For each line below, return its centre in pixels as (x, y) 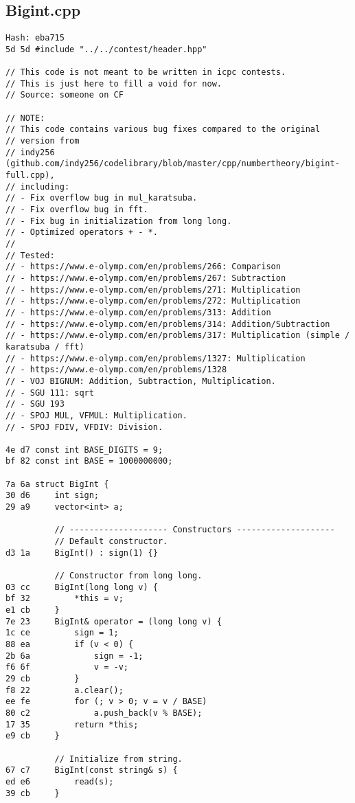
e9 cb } (33, 736)
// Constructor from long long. (128, 576)
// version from (43, 141)
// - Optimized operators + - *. (82, 233)
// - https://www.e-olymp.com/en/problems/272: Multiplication (153, 301)
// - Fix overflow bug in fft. (77, 210)
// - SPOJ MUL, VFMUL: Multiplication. (96, 415)
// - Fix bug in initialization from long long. (119, 221)
